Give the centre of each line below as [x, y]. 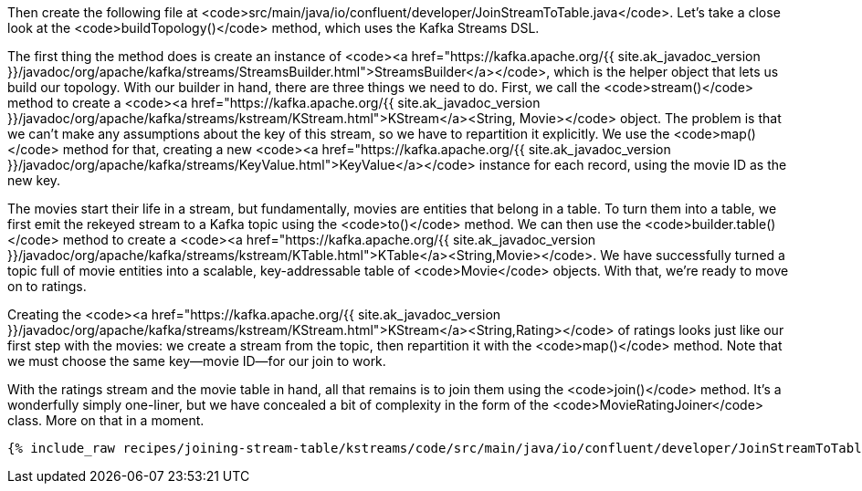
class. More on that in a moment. [106, 420]
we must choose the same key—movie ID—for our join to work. [197, 361]
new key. [34, 180]
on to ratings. [47, 286]
